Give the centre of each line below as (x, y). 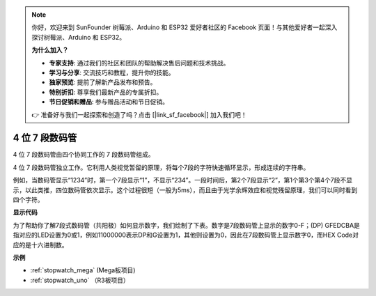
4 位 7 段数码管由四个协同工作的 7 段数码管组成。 (84, 155)
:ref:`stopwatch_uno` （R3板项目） (80, 280)
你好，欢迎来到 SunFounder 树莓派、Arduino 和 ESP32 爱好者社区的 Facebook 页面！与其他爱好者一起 (178, 27)
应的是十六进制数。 (40, 244)
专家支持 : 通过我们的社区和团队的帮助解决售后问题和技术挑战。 (139, 63)
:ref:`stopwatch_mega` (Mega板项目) (83, 270)
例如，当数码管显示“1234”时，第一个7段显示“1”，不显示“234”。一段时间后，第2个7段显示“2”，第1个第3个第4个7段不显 (183, 180)
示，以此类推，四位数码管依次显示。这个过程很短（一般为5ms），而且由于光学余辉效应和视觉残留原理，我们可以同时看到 (185, 190)
